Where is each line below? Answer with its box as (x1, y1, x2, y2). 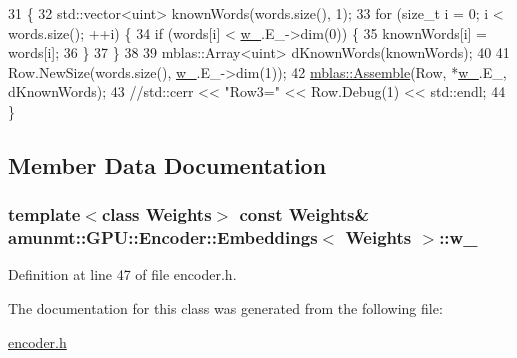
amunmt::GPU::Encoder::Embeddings (8, 225, 318, 250)
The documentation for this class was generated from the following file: (8, 298, 443, 319)
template (8, 202, 81, 227)
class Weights (101, 202, 212, 227)
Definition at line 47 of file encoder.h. (8, 264, 237, 285)
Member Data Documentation (8, 149, 327, 180)
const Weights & (239, 202, 370, 227)
